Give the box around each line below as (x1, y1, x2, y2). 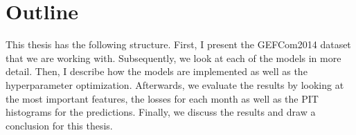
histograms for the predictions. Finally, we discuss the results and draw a (6, 105, 316, 119)
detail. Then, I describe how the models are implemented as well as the (6, 64, 308, 79)
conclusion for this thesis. (6, 118, 113, 132)
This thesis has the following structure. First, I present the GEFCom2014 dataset (6, 37, 351, 52)
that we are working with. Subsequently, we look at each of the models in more (6, 50, 341, 65)
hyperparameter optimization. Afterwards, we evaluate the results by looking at (6, 77, 344, 92)
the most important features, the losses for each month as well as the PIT (6, 91, 319, 105)
